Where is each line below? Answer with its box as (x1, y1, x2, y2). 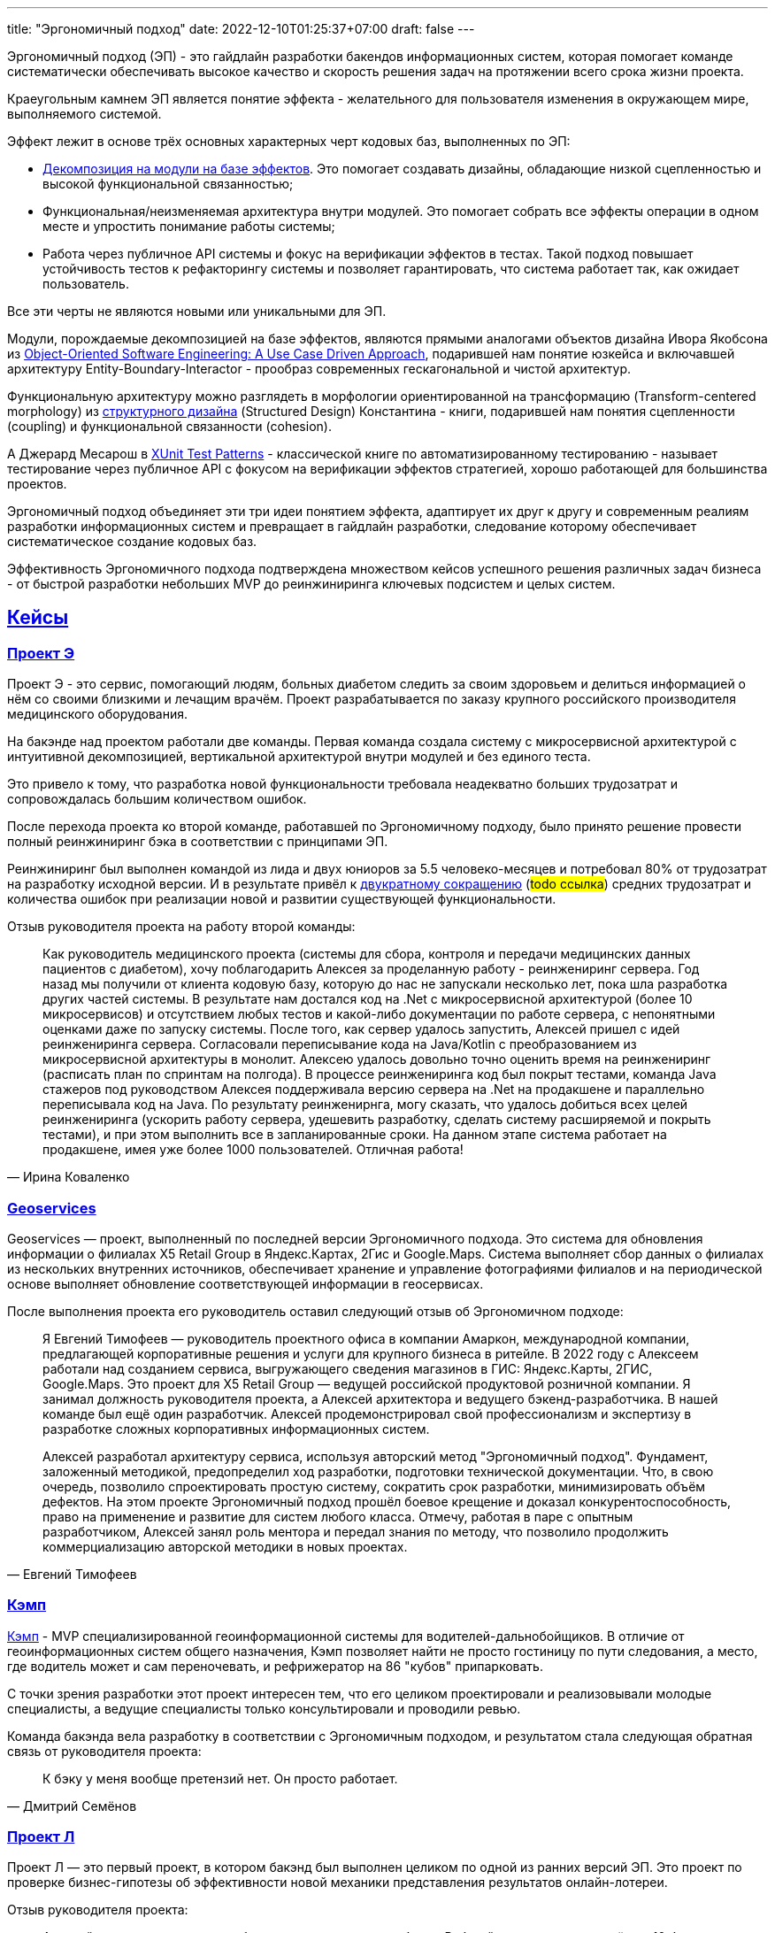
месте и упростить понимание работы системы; (42, 219, 335, 234)
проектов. (7, 476, 67, 491)
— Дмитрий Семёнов (7, 1798, 137, 1814)
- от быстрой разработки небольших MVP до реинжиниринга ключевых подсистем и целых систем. (7, 576, 616, 591)
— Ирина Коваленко (7, 1169, 130, 1185)
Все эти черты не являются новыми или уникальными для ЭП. (7, 304, 387, 319)
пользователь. (42, 276, 129, 291)
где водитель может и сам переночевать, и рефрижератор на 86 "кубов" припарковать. (7, 1658, 543, 1674)
